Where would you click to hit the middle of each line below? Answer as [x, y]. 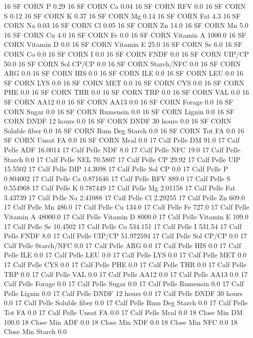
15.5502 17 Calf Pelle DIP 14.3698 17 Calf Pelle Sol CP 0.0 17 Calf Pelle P [116, 169]
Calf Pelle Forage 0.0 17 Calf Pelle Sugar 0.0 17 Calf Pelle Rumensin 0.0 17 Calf [124, 284]
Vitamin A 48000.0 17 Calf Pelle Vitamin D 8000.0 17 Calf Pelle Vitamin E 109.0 [126, 217]
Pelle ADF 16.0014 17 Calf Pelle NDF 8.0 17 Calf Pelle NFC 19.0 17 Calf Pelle [122, 149]
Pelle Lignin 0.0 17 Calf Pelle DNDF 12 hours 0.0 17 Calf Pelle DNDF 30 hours [123, 293]
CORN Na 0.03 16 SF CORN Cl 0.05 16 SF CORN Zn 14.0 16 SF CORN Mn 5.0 [126, 25]
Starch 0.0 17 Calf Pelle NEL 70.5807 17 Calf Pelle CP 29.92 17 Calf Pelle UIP [122, 159]
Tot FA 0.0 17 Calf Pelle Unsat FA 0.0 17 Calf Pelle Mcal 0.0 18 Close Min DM [123, 312]
